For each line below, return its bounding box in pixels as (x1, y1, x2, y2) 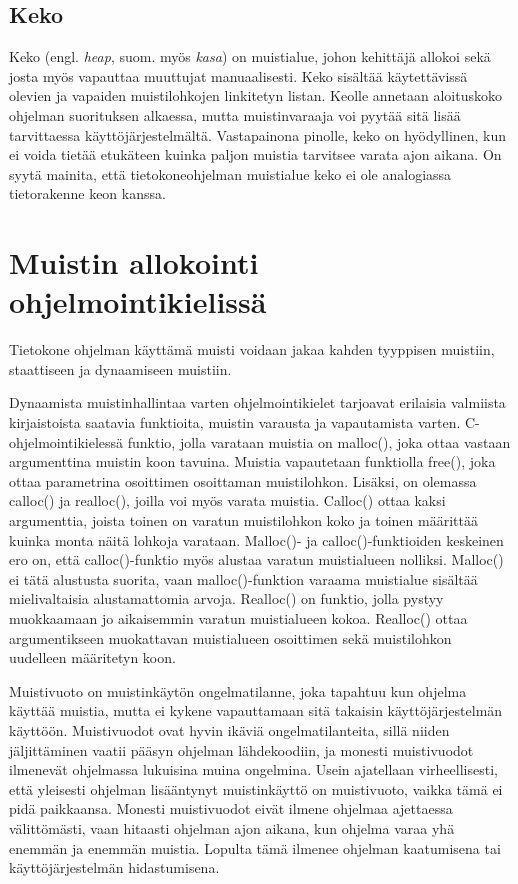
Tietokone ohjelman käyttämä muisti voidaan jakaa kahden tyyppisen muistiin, (9, 339, 495, 360)
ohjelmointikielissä (9, 281, 267, 322)
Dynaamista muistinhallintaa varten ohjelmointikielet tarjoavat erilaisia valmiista (9, 392, 506, 413)
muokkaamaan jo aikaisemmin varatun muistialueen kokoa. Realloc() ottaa (9, 607, 468, 628)
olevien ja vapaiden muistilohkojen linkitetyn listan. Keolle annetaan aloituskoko (9, 85, 503, 106)
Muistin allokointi (9, 242, 259, 283)
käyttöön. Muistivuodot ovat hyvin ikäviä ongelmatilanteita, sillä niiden (9, 719, 450, 740)
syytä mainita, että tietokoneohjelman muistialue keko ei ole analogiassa (9, 163, 452, 184)
